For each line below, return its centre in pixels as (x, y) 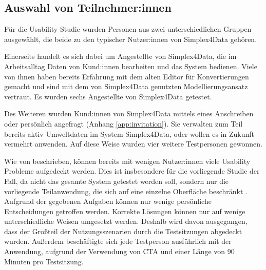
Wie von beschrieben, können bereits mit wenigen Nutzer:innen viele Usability (127, 161)
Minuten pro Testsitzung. (44, 261)
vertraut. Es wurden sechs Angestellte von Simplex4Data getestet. (108, 96)
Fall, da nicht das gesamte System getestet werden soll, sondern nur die (117, 181)
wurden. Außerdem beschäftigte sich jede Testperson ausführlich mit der (118, 241)
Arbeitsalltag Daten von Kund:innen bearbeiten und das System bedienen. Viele (131, 66)
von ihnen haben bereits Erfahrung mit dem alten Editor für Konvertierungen (127, 76)
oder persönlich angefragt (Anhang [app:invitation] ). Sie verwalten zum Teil (123, 123)
